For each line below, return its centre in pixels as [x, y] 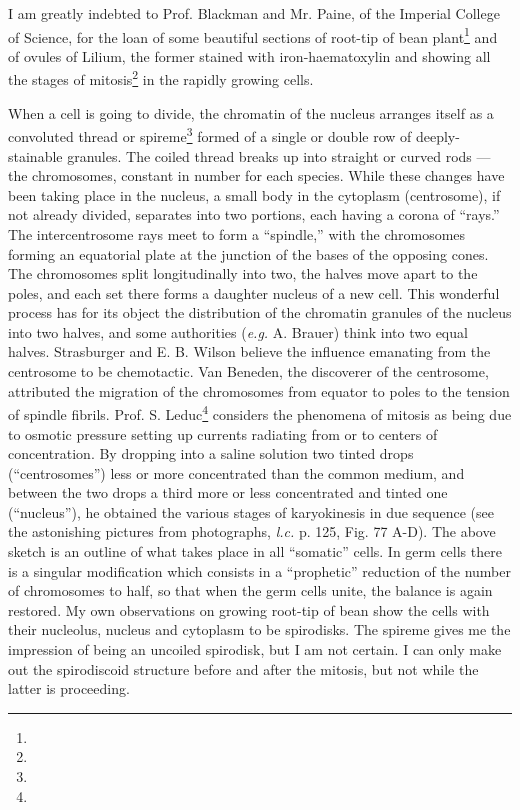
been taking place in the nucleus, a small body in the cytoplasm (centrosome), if [254, 194]
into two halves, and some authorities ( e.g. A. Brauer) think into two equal [238, 331]
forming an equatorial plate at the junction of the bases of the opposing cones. [248, 253]
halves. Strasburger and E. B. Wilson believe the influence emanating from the [249, 351]
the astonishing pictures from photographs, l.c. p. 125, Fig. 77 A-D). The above [252, 531]
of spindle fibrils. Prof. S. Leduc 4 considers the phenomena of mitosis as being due [260, 412]
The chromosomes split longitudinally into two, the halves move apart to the [243, 273]
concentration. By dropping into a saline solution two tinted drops [211, 453]
